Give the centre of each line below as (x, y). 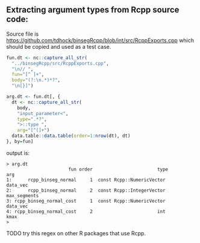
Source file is (23, 34)
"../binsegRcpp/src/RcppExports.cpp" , (61, 63)
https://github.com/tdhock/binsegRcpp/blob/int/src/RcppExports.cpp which (100, 40)
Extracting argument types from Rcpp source (93, 10)
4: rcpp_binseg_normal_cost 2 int (86, 211)
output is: (18, 153)
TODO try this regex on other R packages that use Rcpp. (76, 233)
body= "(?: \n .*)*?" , (36, 80)
